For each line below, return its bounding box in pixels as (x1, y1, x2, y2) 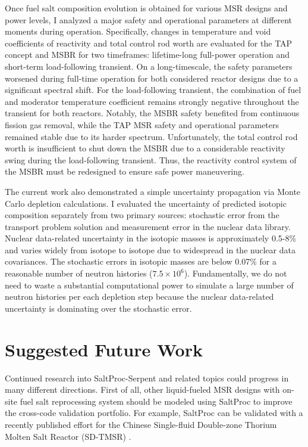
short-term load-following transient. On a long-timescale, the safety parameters (5, 60, 293, 72)
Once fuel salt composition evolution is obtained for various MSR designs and (5, 2, 288, 14)
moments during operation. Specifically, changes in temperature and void (5, 25, 271, 38)
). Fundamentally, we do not (184, 267, 287, 280)
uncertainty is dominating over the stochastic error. (5, 302, 192, 314)
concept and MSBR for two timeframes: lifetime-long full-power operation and (5, 48, 290, 61)
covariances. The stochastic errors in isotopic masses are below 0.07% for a (5, 255, 276, 268)
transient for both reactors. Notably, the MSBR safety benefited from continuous (5, 107, 300, 119)
